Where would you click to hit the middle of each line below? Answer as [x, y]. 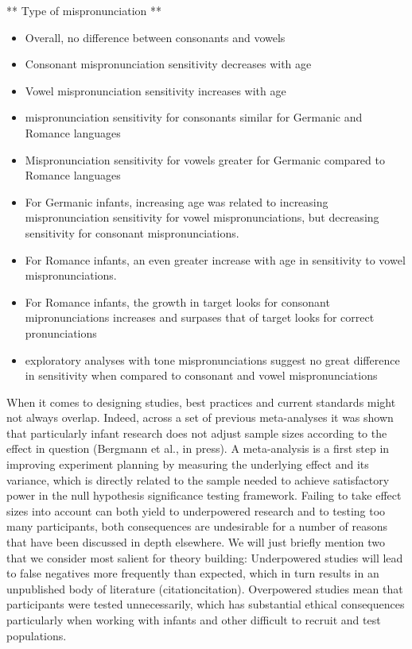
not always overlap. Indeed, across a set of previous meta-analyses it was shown [200, 417]
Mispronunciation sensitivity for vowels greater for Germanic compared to [205, 159]
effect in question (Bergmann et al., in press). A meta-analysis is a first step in [198, 448]
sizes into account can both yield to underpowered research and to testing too [196, 510]
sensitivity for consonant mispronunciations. [132, 232]
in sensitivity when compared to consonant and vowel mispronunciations [201, 375]
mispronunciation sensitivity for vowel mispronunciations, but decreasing [202, 217]
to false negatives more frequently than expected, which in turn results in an [193, 573]
